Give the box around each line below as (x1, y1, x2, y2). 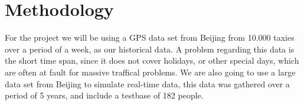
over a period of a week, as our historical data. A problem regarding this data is (5, 42, 295, 55)
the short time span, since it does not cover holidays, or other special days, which (5, 54, 299, 67)
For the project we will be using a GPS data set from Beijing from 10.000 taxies (5, 31, 295, 44)
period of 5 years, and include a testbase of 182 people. (5, 89, 204, 101)
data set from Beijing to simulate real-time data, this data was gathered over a (5, 77, 290, 90)
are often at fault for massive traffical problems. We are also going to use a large (5, 65, 296, 78)
